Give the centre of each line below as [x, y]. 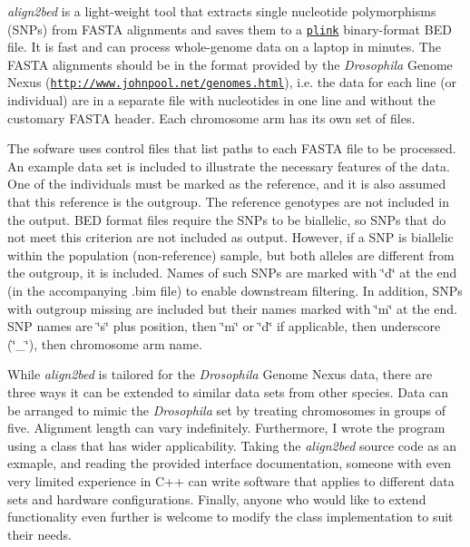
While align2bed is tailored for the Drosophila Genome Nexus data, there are [220, 374]
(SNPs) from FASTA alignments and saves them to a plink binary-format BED [230, 29]
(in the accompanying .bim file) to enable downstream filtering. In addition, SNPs [235, 291]
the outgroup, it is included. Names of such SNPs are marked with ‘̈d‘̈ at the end [232, 273]
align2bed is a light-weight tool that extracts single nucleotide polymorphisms [222, 11]
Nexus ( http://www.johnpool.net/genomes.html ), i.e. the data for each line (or [232, 82]
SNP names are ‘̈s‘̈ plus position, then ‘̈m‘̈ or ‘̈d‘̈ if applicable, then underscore [224, 326]
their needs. [39, 534]
